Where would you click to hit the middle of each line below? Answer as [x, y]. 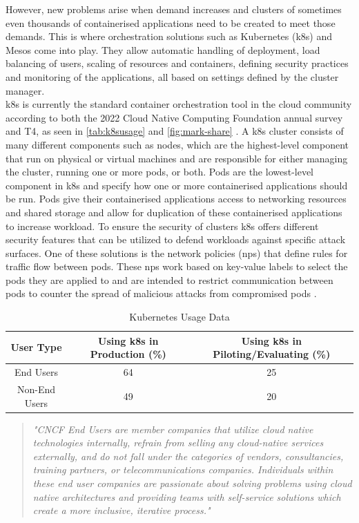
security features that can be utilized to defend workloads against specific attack [176, 239]
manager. [25, 90]
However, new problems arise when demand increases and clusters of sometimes [174, 9]
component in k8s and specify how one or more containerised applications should [177, 185]
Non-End [36, 389]
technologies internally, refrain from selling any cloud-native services [178, 443]
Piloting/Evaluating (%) [272, 354]
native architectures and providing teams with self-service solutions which [187, 496]
